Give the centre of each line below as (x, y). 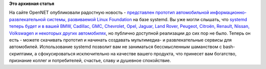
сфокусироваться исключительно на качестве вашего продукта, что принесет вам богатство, (137, 53)
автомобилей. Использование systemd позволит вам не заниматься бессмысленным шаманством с (116, 47)
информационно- (228, 13)
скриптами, (21, 53)
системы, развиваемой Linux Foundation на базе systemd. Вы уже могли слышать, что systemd (147, 19)
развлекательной (28, 19)
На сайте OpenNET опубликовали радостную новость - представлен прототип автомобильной (109, 13)
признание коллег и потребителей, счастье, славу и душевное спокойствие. (90, 61)
